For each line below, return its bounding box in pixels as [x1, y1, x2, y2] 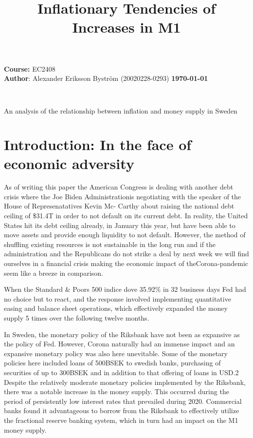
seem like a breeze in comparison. [4, 267, 103, 278]
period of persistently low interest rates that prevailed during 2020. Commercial [4, 396, 242, 406]
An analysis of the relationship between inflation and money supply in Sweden [4, 106, 237, 116]
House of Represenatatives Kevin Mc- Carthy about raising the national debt [4, 201, 235, 211]
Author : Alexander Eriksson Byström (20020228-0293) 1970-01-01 [4, 73, 208, 83]
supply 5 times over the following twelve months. [4, 312, 149, 323]
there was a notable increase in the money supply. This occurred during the [4, 386, 229, 397]
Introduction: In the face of [4, 134, 192, 154]
